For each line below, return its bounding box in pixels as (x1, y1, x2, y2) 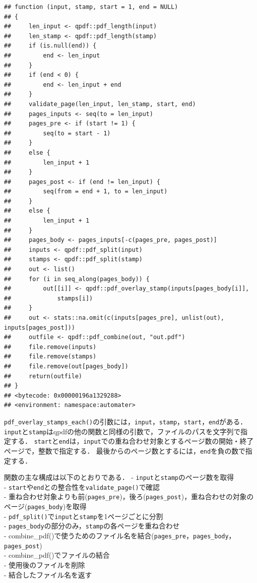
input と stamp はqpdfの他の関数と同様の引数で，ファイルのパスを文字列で (4, 426, 241, 436)
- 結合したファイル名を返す (4, 569, 92, 580)
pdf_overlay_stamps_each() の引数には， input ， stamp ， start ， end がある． (4, 416, 247, 426)
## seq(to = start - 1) (4, 129, 111, 137)
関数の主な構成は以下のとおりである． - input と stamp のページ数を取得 (4, 472, 234, 482)
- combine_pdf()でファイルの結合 (4, 550, 110, 560)
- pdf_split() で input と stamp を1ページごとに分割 (4, 511, 163, 521)
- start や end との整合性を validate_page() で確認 (4, 481, 160, 492)
